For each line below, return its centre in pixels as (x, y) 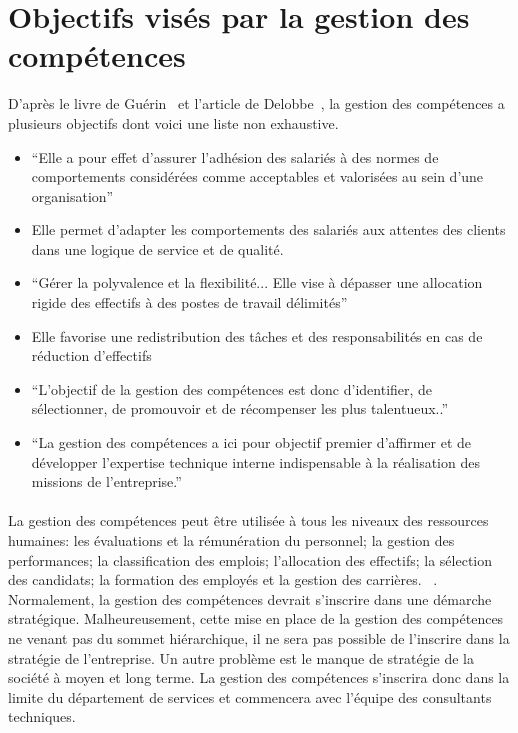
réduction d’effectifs (91, 355)
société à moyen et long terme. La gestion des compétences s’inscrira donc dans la (259, 677)
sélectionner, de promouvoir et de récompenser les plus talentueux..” (240, 408)
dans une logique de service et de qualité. (157, 248)
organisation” (72, 195)
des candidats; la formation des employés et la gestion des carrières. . (223, 579)
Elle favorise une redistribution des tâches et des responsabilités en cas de (257, 335)
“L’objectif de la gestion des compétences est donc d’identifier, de (232, 388)
